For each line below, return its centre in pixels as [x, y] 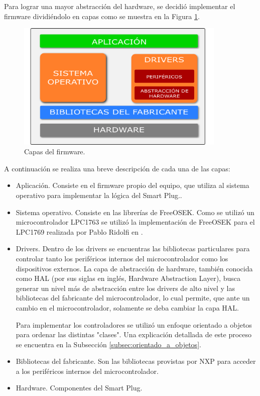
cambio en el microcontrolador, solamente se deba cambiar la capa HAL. [127, 307]
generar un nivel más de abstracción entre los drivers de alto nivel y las [125, 288]
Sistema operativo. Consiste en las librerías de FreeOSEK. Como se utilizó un [135, 212]
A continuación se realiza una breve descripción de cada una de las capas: [117, 168]
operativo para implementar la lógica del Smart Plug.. [99, 195]
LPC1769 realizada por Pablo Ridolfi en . [79, 231]
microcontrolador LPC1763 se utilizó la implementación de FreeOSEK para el [135, 222]
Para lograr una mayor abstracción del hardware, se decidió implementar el [120, 6]
